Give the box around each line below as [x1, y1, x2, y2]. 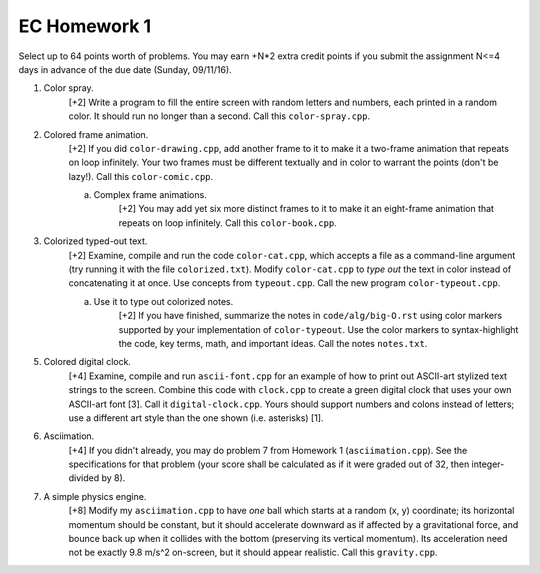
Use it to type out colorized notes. [93, 295, 234, 307]
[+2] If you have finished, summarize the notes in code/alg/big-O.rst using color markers [118, 310, 503, 322]
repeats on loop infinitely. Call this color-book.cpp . [118, 216, 337, 229]
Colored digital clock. [43, 356, 132, 368]
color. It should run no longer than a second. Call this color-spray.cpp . [68, 110, 370, 122]
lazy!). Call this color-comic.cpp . [68, 170, 214, 182]
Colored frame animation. [43, 128, 149, 140]
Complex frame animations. [93, 189, 207, 201]
